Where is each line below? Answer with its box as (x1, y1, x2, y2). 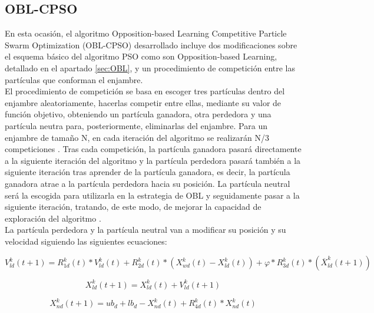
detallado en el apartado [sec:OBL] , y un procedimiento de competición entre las (5, 61, 295, 74)
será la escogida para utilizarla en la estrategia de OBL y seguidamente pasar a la (5, 189, 300, 201)
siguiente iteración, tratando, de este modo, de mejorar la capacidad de (5, 200, 262, 213)
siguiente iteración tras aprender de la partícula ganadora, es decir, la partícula (5, 166, 290, 178)
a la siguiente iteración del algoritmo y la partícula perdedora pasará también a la (5, 154, 301, 166)
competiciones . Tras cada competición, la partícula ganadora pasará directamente (5, 143, 302, 155)
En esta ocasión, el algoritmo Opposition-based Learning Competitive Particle (5, 27, 287, 39)
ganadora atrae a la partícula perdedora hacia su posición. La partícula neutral (5, 177, 290, 189)
